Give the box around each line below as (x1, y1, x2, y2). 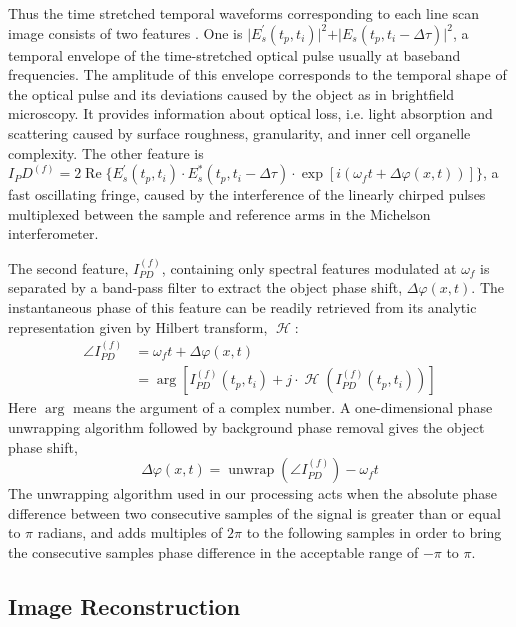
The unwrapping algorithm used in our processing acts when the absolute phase (8, 483, 498, 504)
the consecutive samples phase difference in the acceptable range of (8, 541, 419, 562)
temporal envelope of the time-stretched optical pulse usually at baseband (8, 44, 461, 65)
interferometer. (8, 223, 99, 244)
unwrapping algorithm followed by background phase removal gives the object (8, 417, 485, 438)
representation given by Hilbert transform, (8, 316, 268, 337)
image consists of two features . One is (8, 22, 243, 43)
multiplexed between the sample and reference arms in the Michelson (8, 203, 431, 224)
